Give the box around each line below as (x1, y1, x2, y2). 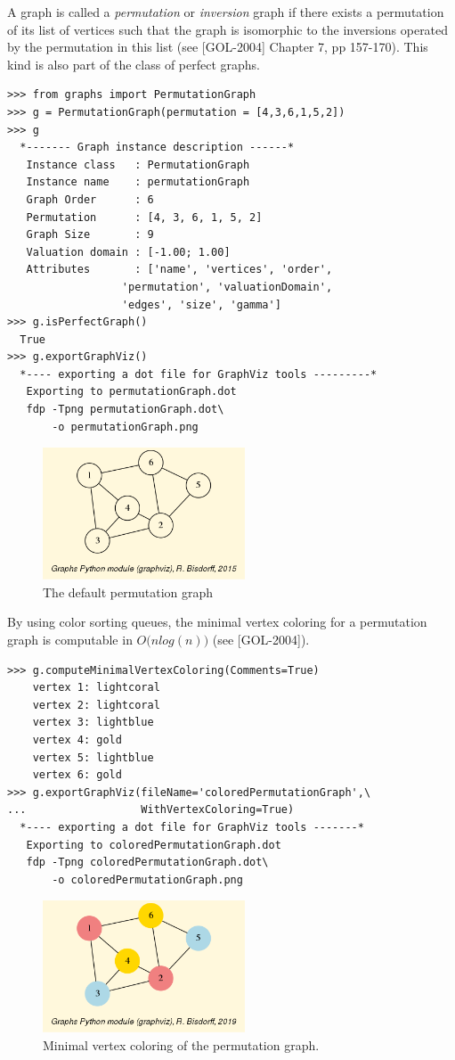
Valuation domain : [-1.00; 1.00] (26, 245, 231, 259)
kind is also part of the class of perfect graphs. (7, 54, 261, 73)
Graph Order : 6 (26, 193, 154, 206)
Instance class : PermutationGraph (26, 158, 250, 171)
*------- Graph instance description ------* (20, 141, 295, 154)
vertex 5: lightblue (32, 751, 154, 764)
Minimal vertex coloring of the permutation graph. (43, 1035, 320, 1054)
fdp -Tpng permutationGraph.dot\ (26, 403, 224, 416)
